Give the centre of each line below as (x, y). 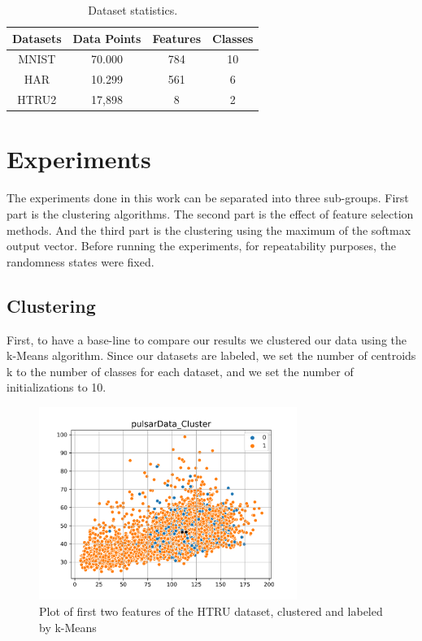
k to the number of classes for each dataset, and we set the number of (180, 371)
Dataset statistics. (133, 10)
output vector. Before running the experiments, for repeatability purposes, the (202, 246)
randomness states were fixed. (80, 261)
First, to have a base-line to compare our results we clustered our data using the (207, 339)
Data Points (107, 38)
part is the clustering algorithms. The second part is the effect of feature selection (210, 213)
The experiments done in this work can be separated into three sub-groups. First (208, 198)
